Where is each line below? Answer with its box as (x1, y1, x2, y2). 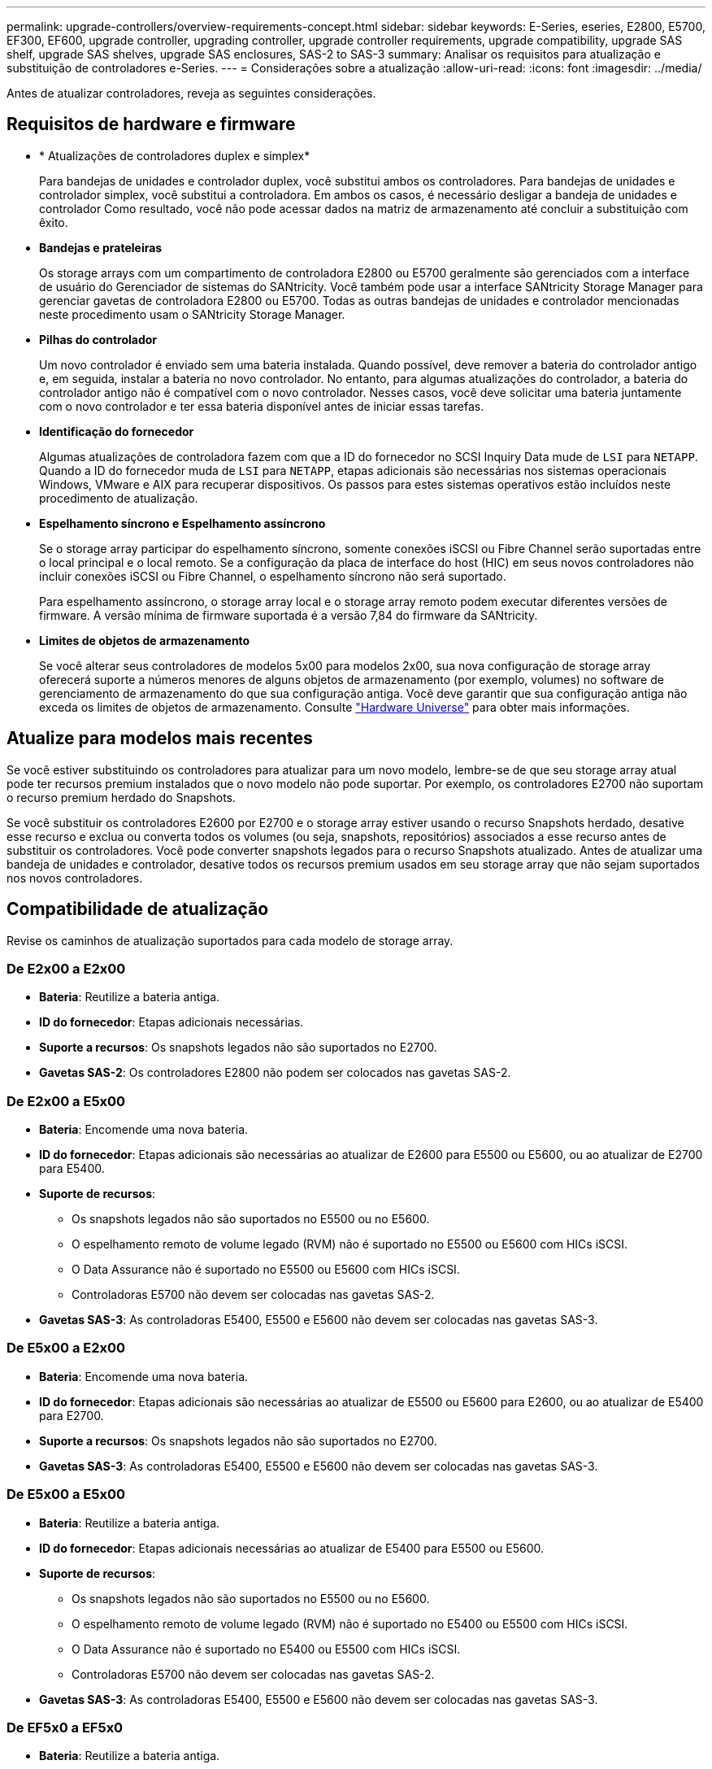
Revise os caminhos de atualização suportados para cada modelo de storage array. (7, 933, 454, 948)
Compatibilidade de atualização (7, 899, 269, 920)
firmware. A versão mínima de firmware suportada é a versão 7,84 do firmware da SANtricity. (39, 608, 538, 622)
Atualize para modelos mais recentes (7, 728, 313, 749)
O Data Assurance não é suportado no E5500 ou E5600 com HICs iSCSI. (72, 1262, 460, 1277)
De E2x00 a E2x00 (7, 960, 126, 977)
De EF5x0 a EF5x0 (7, 1719, 124, 1736)
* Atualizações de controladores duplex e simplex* (39, 148, 310, 163)
